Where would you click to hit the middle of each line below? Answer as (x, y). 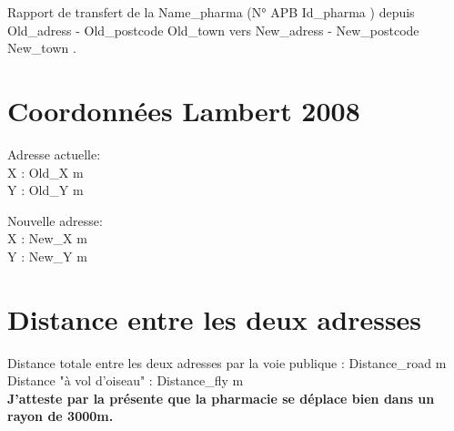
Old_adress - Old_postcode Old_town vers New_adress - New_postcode (213, 30)
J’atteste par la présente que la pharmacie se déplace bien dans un (221, 398)
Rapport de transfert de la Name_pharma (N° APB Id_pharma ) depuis (211, 12)
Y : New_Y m (47, 256)
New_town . (42, 48)
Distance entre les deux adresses (215, 318)
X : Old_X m (45, 172)
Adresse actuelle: (54, 154)
